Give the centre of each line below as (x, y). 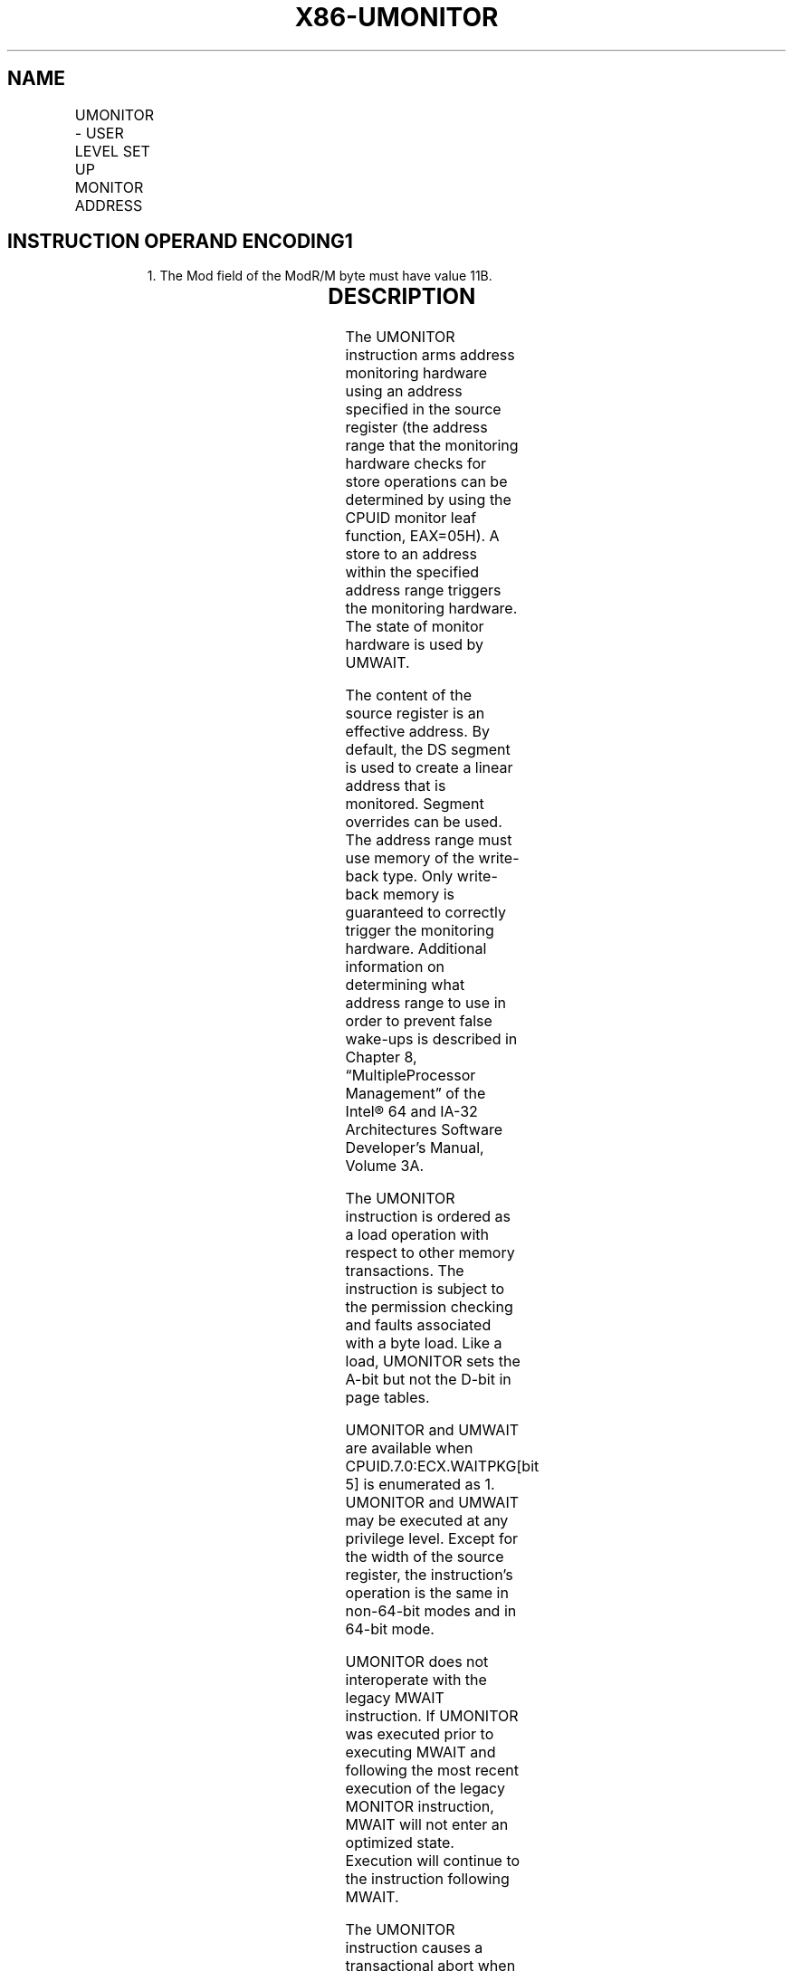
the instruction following (427, 1879)
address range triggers (423, 590)
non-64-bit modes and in (431, 1611)
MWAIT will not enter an (427, 1825)
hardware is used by (415, 645)
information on (395, 967)
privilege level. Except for (432, 1539)
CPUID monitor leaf (411, 518)
